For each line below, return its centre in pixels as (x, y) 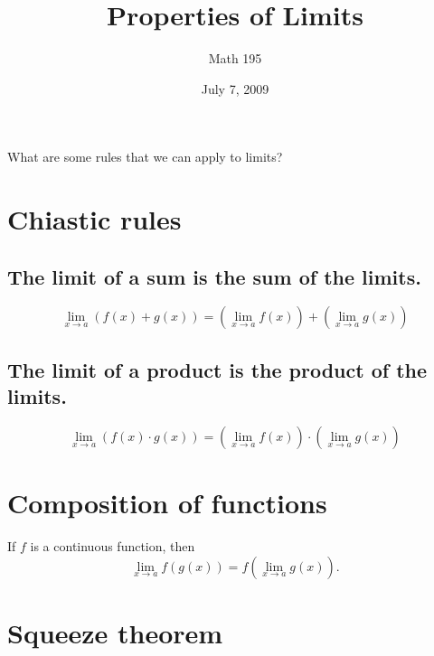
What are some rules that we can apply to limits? (145, 157)
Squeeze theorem (115, 632)
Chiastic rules (94, 219)
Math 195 (235, 58)
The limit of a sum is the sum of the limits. (214, 276)
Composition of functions (167, 503)
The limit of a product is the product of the (217, 369)
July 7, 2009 (235, 88)
